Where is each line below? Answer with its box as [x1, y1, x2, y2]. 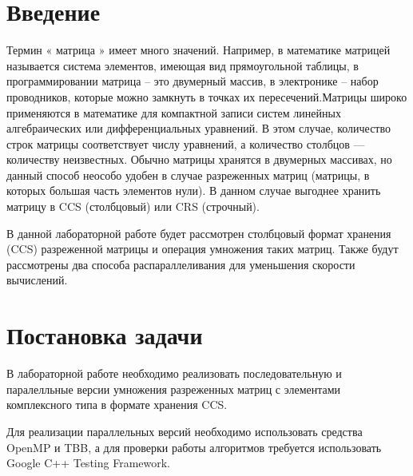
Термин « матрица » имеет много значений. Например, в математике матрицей [6, 42, 391, 58]
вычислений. [6, 272, 68, 288]
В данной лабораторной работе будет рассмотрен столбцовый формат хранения [6, 224, 391, 241]
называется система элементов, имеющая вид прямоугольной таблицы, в [6, 57, 359, 73]
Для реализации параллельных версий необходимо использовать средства [6, 422, 363, 439]
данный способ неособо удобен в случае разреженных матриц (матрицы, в [6, 166, 370, 183]
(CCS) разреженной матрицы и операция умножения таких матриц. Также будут [6, 240, 399, 257]
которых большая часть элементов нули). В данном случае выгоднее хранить [6, 182, 381, 199]
